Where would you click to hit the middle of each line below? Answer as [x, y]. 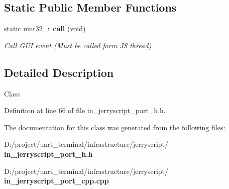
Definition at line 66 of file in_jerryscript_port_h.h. [85, 110]
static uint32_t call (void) [45, 28]
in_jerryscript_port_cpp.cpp [56, 181]
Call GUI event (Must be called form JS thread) [78, 45]
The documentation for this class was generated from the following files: [115, 127]
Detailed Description [59, 72]
